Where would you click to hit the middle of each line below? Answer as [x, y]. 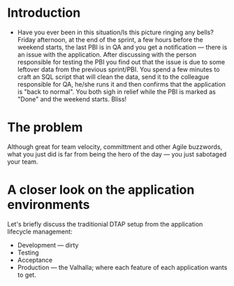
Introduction [44, 13]
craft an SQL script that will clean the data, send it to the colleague [113, 77]
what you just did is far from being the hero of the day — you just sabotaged [117, 154]
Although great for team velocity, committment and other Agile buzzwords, [115, 146]
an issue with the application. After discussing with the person [107, 55]
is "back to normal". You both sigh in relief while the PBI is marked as [117, 92]
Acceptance [35, 259]
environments [49, 205]
